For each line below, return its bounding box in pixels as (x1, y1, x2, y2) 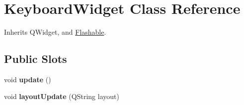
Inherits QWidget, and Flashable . (4, 27, 106, 37)
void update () (4, 74, 51, 84)
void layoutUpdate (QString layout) (4, 91, 119, 101)
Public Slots (4, 51, 67, 66)
